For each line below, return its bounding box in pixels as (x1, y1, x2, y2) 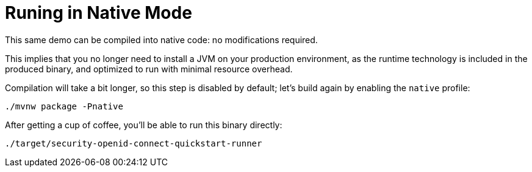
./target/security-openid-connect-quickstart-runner (5, 138, 262, 148)
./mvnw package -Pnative (5, 101, 123, 111)
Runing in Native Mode (5, 2, 192, 23)
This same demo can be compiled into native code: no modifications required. (5, 34, 318, 45)
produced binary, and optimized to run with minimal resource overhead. (5, 63, 293, 74)
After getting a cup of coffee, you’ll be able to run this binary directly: (5, 119, 282, 130)
